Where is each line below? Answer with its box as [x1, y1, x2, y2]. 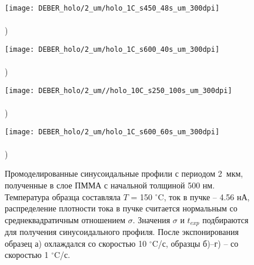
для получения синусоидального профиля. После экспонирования [5, 226, 239, 238]
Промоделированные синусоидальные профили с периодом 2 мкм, [5, 167, 243, 180]
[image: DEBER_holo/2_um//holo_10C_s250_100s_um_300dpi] [5, 86, 232, 95]
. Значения [132, 213, 171, 226]
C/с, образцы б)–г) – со [152, 237, 239, 249]
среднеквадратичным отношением [5, 213, 126, 226]
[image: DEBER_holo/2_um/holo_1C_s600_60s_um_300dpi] [5, 127, 220, 136]
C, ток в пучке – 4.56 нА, [158, 190, 250, 203]
